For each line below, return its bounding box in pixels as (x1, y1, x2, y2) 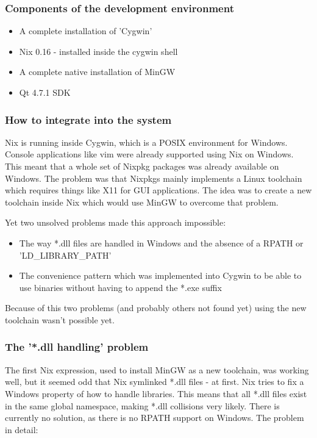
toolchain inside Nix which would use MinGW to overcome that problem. (5, 195, 279, 208)
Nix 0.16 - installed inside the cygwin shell (19, 45, 178, 57)
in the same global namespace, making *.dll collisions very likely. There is (5, 399, 280, 412)
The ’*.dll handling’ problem (5, 339, 149, 354)
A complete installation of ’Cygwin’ (19, 24, 152, 37)
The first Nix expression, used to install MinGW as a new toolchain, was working (5, 363, 309, 376)
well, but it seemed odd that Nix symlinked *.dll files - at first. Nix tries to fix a (5, 375, 304, 388)
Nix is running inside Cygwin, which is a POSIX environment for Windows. (5, 135, 288, 148)
